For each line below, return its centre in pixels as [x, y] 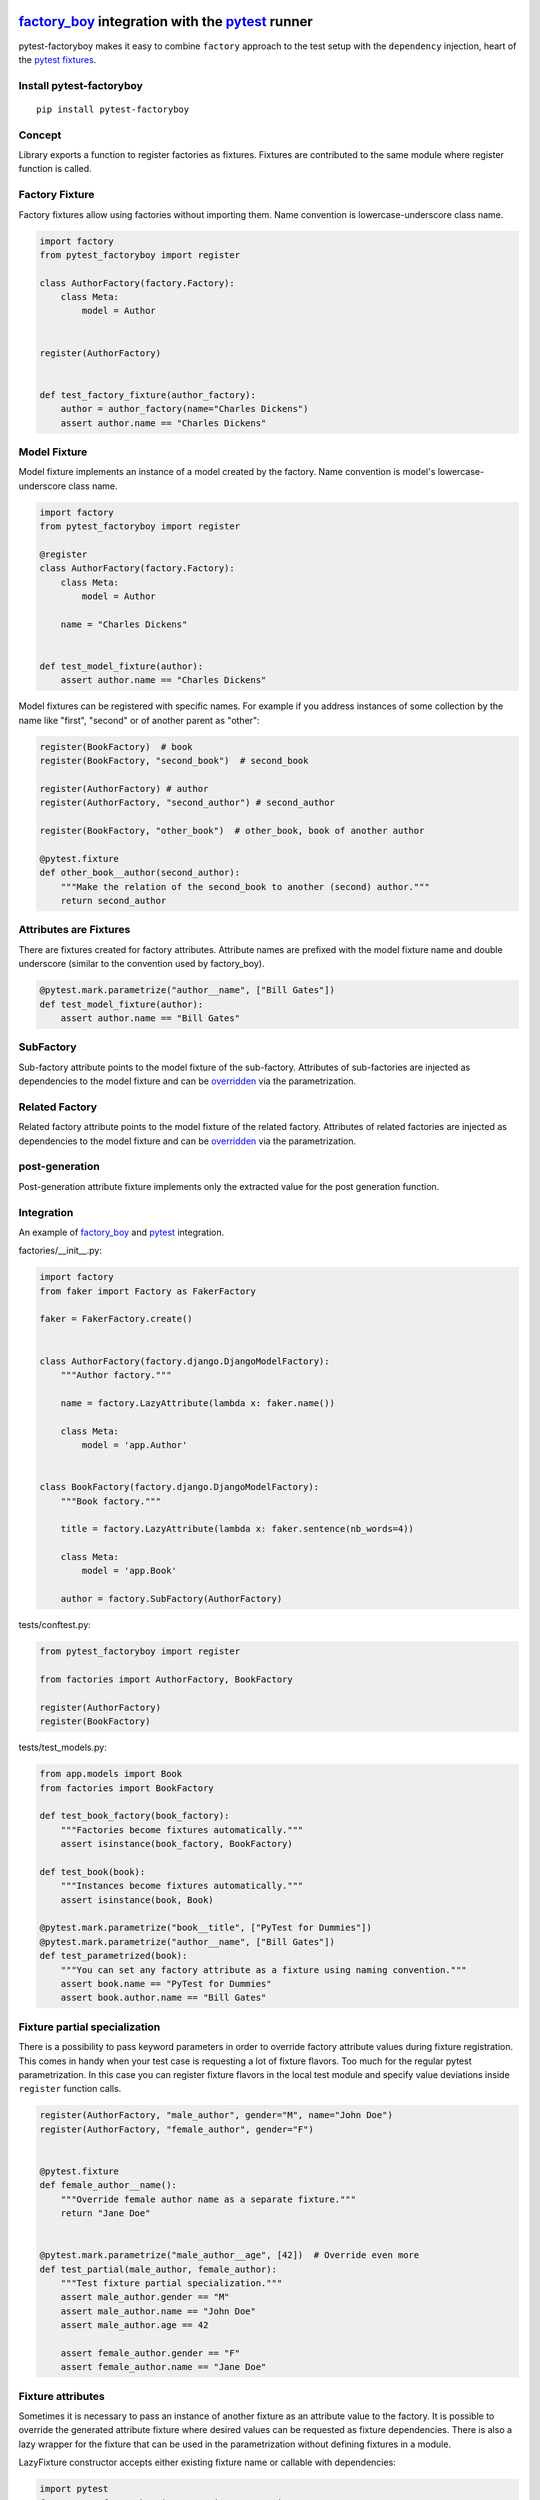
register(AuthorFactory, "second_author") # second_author [187, 803]
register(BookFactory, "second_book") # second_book [174, 761]
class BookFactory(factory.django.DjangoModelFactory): [179, 1487]
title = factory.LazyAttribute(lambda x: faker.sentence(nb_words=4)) [237, 1529]
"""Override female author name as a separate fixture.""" [208, 2199]
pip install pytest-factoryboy [113, 109]
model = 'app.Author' [134, 1444]
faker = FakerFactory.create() [116, 1319]
